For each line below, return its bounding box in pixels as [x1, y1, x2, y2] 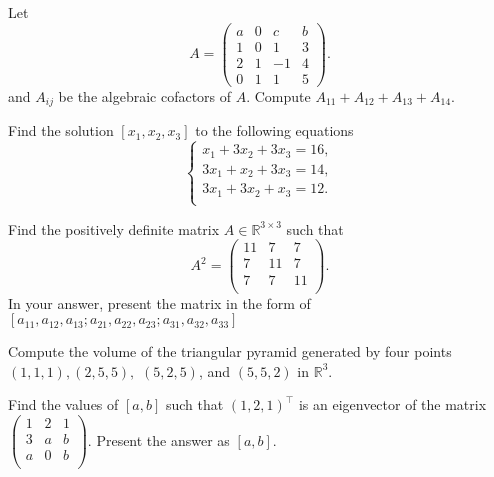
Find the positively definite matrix [8, 218, 220, 239]
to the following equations [195, 120, 354, 141]
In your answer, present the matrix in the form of [8, 292, 311, 313]
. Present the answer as [87, 429, 230, 450]
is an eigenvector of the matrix [298, 394, 487, 415]
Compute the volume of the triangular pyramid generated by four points [8, 341, 452, 362]
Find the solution [8, 120, 114, 141]
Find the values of [8, 394, 119, 415]
